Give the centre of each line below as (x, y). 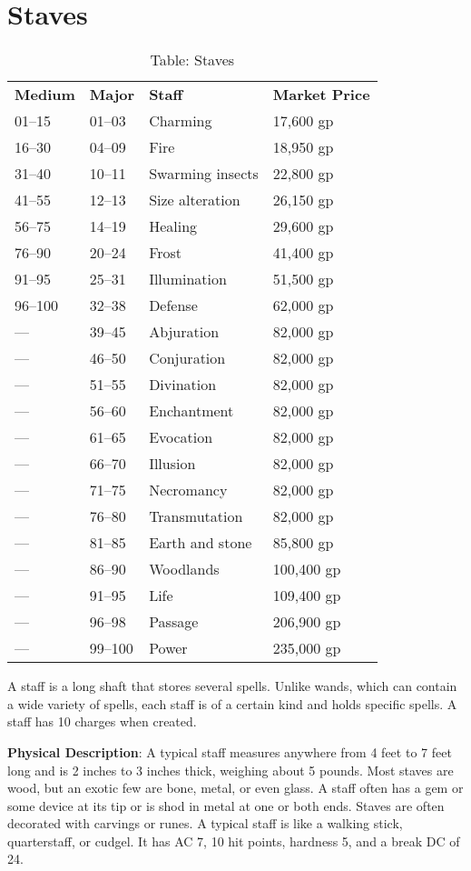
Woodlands (184, 569)
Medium (45, 95)
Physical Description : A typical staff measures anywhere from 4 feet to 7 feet (230, 751)
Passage (174, 622)
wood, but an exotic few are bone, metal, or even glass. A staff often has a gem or (235, 788)
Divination (183, 385)
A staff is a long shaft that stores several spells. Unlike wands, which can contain (232, 686)
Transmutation (196, 516)
